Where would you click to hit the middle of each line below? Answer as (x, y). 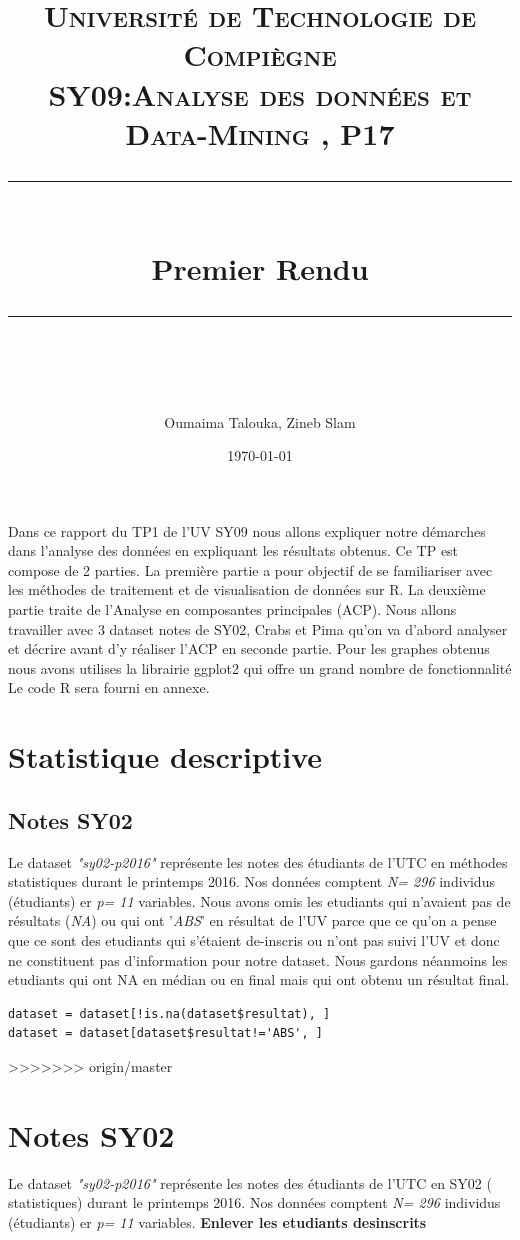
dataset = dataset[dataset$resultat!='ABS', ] (165, 1033)
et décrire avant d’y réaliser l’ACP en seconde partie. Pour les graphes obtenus (249, 648)
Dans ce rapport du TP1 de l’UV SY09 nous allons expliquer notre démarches (247, 530)
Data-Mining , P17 (260, 132)
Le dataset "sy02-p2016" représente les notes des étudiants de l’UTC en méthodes (258, 861)
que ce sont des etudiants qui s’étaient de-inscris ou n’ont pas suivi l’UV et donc (254, 939)
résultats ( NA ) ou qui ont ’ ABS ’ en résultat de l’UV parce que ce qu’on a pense (252, 920)
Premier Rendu (260, 268)
